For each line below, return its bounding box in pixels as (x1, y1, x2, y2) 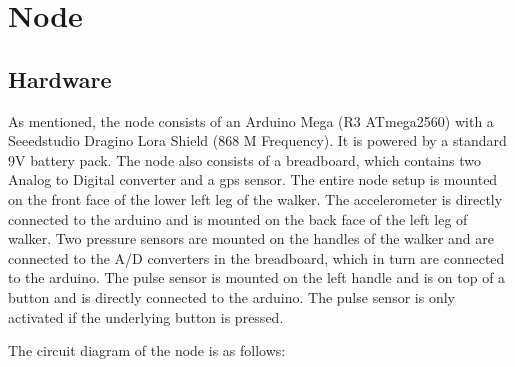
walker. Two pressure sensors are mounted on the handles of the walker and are (8, 228, 495, 249)
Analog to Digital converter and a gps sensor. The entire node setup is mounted (8, 169, 498, 190)
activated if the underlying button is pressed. (8, 306, 284, 327)
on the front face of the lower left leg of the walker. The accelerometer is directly (8, 188, 503, 209)
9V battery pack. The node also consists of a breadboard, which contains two (8, 149, 481, 170)
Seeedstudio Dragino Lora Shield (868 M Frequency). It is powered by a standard (8, 130, 507, 151)
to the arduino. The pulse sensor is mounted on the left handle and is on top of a (8, 267, 506, 288)
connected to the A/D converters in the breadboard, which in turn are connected (8, 247, 505, 268)
